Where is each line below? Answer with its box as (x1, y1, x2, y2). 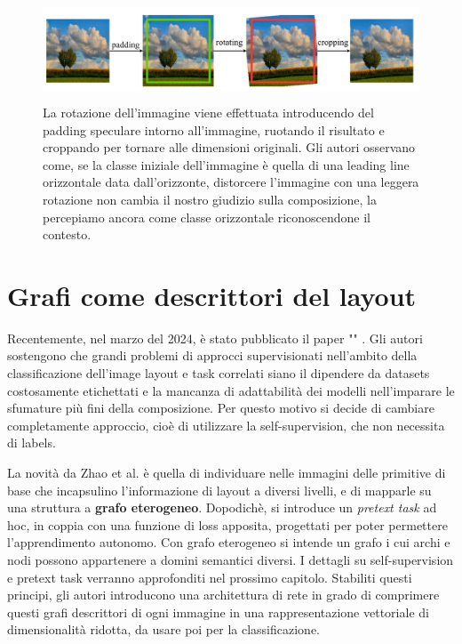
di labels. (7, 433, 56, 452)
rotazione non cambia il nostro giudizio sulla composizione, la (43, 189, 377, 208)
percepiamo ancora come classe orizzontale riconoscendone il (43, 207, 370, 226)
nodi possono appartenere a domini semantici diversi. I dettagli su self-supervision (7, 550, 454, 568)
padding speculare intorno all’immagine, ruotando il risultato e (43, 120, 385, 139)
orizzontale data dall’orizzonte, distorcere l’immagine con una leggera (43, 173, 419, 191)
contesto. (43, 225, 92, 244)
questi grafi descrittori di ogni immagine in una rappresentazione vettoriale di (7, 602, 429, 621)
